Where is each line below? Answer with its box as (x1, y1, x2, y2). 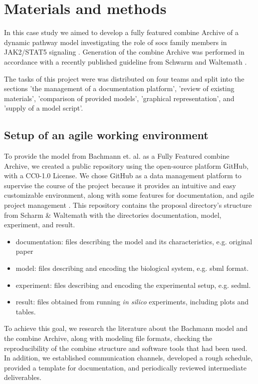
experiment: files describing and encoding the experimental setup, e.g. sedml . (15, 279, 251, 290)
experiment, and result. (4, 219, 75, 230)
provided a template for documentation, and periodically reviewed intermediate (4, 362, 247, 372)
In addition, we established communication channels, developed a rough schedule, (4, 352, 253, 363)
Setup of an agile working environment (4, 127, 209, 143)
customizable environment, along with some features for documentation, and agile (4, 190, 254, 200)
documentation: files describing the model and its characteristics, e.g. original (15, 236, 253, 246)
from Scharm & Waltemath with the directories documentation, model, (4, 209, 222, 220)
